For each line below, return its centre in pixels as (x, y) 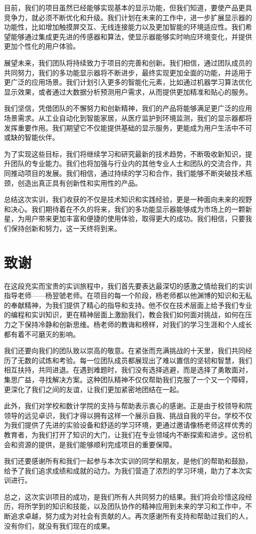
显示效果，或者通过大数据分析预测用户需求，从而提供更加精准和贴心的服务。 (128, 91)
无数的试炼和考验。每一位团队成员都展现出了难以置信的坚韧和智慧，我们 (135, 360)
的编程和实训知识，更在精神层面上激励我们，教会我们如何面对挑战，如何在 (125, 315)
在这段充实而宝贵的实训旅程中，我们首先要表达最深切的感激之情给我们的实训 (128, 285)
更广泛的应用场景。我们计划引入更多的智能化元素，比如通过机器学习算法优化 (128, 82)
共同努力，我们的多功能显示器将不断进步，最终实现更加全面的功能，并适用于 (128, 72)
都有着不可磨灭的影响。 (42, 334)
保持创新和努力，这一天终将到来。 (66, 228)
